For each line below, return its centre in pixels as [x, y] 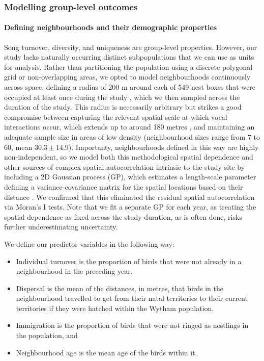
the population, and [47, 335]
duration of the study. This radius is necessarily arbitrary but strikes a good [123, 107]
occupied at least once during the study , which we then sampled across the [122, 97]
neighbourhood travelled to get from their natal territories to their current [132, 298]
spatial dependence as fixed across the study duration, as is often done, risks [123, 216]
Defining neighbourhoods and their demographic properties [111, 27]
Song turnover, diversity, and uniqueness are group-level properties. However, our [131, 47]
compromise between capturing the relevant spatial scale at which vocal [116, 117]
